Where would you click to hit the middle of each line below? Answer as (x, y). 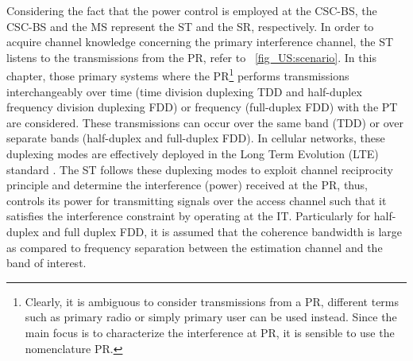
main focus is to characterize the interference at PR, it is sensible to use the (210, 332)
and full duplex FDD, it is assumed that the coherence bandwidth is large (222, 231)
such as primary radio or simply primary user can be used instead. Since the (211, 317)
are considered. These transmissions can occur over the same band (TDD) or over (205, 122)
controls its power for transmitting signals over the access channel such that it (197, 200)
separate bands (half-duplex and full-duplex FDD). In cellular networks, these (196, 138)
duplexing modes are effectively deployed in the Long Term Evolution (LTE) (193, 153)
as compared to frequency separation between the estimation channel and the (195, 247)
